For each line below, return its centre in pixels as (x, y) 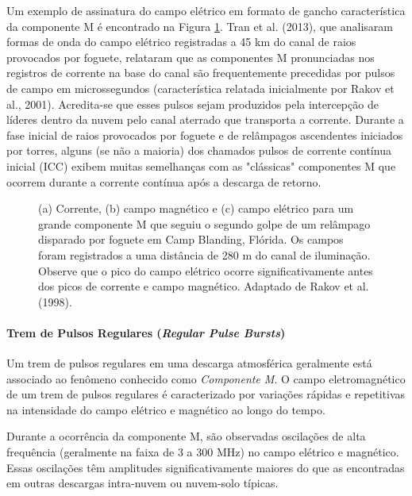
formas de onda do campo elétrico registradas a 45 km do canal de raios (181, 42)
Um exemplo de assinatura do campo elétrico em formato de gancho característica (206, 10)
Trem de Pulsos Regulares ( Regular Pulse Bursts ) (146, 332)
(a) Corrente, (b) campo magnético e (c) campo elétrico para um (196, 208)
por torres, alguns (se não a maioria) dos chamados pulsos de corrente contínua (199, 150)
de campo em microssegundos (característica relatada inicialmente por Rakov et (200, 88)
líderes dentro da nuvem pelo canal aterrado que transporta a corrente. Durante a (205, 119)
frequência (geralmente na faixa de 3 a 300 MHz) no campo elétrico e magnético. (203, 452)
